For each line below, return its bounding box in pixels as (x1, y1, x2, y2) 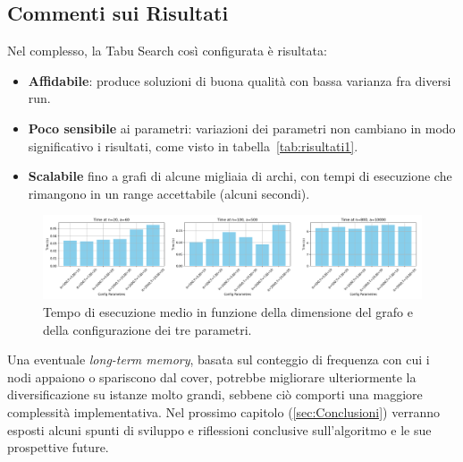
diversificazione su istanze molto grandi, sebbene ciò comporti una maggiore (7, 385, 423, 404)
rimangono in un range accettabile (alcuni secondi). (28, 184, 310, 202)
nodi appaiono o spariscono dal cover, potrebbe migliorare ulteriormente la (7, 367, 417, 386)
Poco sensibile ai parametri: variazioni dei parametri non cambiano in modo (28, 118, 456, 137)
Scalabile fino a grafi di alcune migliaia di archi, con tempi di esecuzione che (28, 167, 452, 185)
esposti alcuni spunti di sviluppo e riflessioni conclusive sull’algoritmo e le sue (7, 420, 432, 439)
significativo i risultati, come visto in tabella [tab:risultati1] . (28, 136, 358, 155)
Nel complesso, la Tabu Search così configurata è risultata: (7, 41, 327, 60)
